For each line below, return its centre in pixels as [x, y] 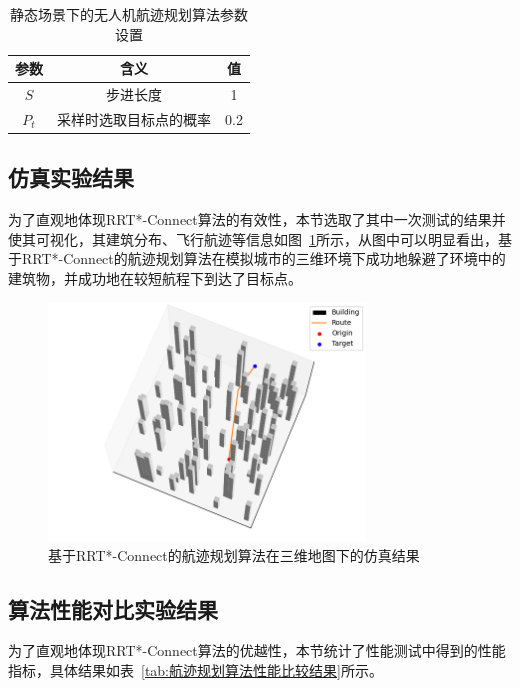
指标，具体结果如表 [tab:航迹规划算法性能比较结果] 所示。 [195, 670]
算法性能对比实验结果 [113, 608]
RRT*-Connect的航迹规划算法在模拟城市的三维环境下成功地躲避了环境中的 [263, 258]
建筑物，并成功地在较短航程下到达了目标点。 [155, 277]
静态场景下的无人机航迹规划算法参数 [128, 14]
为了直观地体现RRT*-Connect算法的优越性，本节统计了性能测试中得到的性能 [257, 650]
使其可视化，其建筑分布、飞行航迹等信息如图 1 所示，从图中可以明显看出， [253, 238]
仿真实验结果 [71, 177]
